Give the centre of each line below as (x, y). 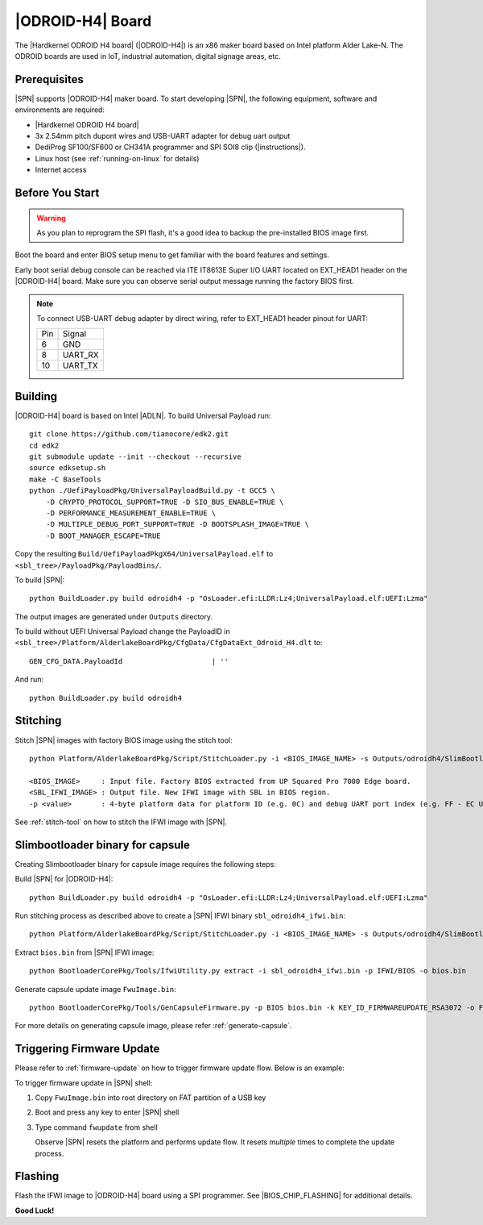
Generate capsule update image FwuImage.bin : (95, 989)
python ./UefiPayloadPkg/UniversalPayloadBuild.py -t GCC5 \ (152, 491)
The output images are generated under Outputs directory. (114, 616)
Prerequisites (49, 79)
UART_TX (80, 365)
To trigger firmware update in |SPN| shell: (84, 1083)
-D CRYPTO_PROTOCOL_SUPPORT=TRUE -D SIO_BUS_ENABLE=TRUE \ (165, 502)
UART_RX (81, 355)
